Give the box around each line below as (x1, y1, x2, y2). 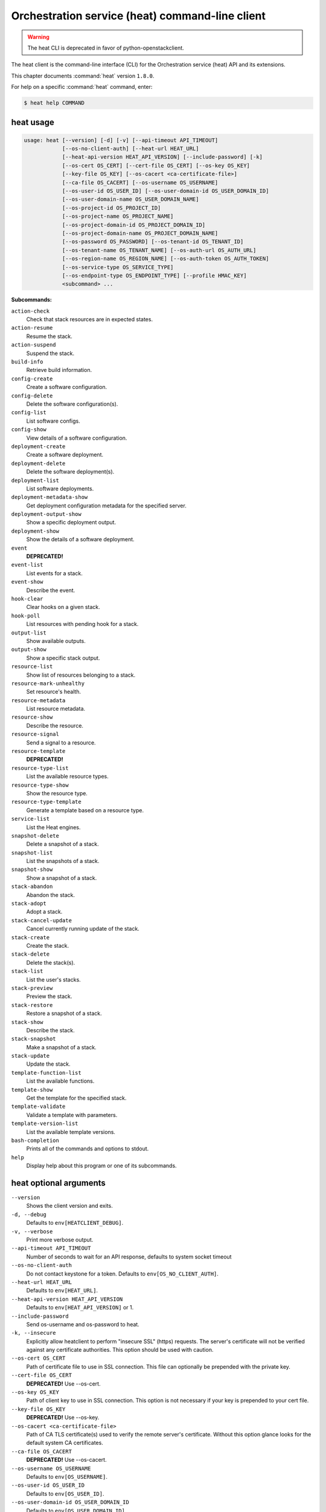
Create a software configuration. (26, 383, 107, 391)
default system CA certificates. (26, 1439, 104, 1447)
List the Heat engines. (26, 823, 81, 831)
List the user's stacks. (26, 976, 81, 983)
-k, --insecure (11, 1329, 57, 1337)
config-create (11, 375, 53, 382)
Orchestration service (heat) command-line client (11, 9, 266, 22)
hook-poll (11, 612, 40, 619)
